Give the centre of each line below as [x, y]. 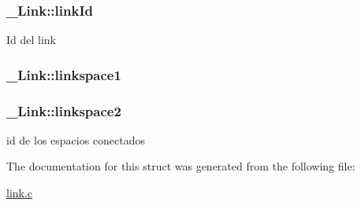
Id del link [32, 40]
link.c [20, 193]
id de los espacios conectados [76, 139]
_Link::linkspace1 [64, 74]
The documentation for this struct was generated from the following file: [181, 166]
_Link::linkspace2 [64, 110]
